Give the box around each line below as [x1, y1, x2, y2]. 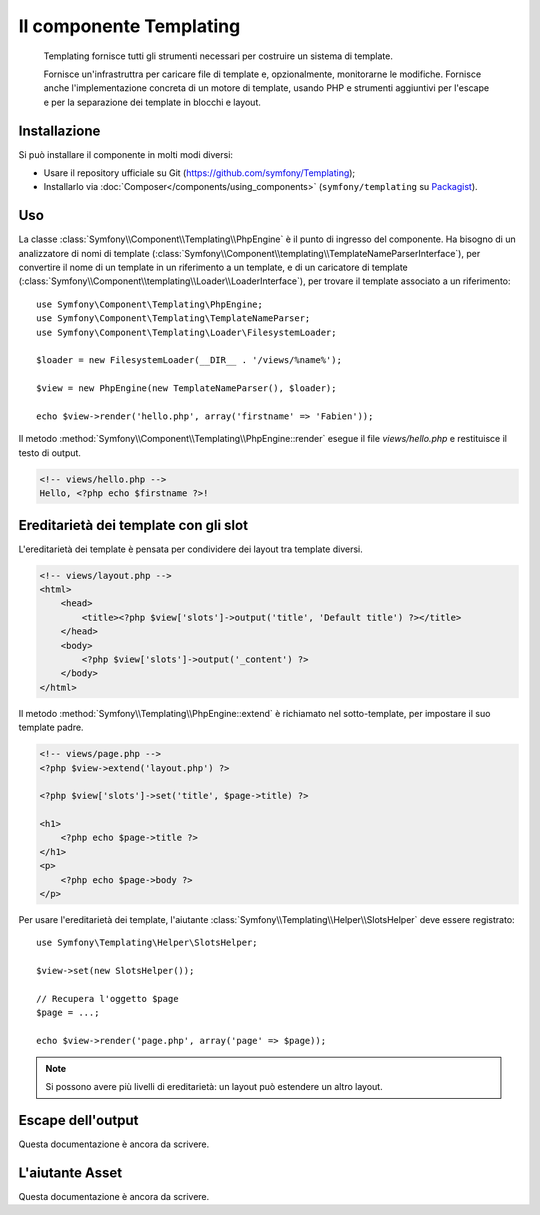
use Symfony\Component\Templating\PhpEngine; [36, 298, 264, 310]
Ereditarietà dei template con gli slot [18, 516, 249, 534]
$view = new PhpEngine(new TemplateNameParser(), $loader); [36, 383, 337, 394]
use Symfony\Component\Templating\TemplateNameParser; [36, 313, 311, 324]
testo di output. [18, 446, 82, 459]
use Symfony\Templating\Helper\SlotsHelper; [36, 937, 259, 949]
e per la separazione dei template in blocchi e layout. [43, 96, 262, 108]
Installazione [18, 122, 101, 139]
